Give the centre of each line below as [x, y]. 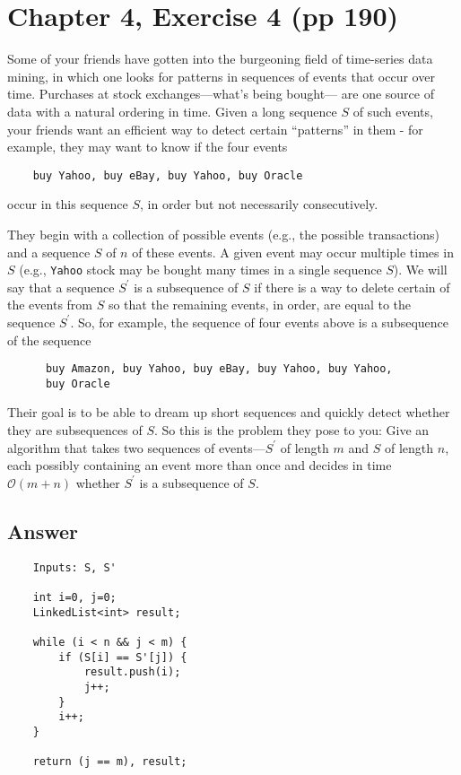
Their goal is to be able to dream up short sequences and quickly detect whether [229, 412]
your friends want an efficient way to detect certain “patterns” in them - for [215, 129]
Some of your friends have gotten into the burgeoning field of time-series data [220, 59]
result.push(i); [132, 672]
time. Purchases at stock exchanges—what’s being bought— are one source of [221, 94]
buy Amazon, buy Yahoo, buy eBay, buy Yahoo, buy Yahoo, [219, 369]
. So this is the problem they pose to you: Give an [292, 430]
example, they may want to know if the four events [148, 147]
